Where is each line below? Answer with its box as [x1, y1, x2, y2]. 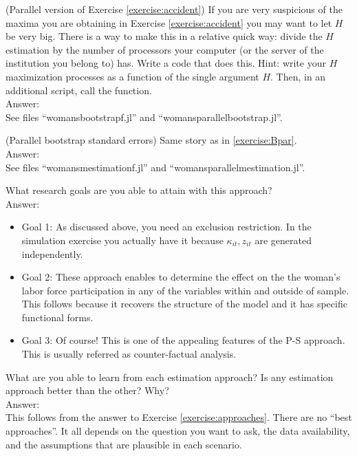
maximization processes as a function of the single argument [6, 69, 259, 83]
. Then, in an [270, 69, 326, 83]
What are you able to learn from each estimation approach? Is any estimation [6, 369, 334, 384]
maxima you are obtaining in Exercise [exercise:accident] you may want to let [6, 15, 332, 30]
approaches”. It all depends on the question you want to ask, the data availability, [6, 424, 350, 438]
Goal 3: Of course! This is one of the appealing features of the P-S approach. [21, 333, 345, 347]
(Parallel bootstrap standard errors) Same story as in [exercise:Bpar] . [6, 133, 297, 147]
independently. [21, 246, 83, 261]
